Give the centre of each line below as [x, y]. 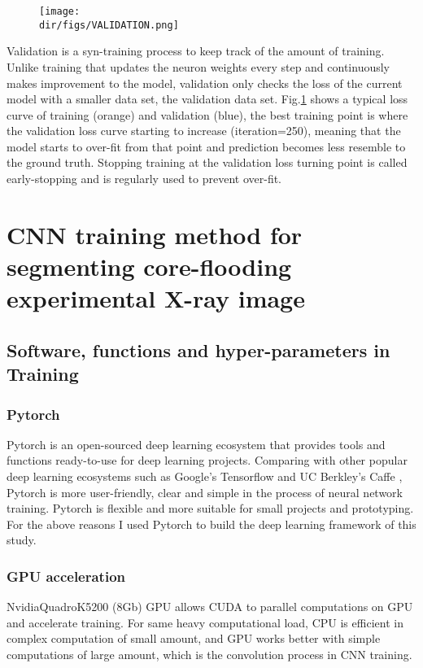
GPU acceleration [66, 576]
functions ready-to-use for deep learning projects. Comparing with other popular [207, 460]
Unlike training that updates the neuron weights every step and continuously [198, 66]
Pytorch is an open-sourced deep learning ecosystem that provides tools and [196, 444]
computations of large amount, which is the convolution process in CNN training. [209, 654]
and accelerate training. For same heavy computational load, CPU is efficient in [205, 622]
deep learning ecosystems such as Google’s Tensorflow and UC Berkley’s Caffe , [205, 476]
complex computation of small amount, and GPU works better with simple [194, 638]
